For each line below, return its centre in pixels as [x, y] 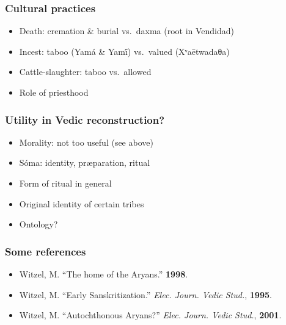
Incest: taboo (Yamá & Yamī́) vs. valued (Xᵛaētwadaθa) [124, 51]
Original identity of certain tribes [82, 203]
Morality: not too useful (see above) [86, 142]
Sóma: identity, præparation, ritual [85, 162]
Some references [46, 251]
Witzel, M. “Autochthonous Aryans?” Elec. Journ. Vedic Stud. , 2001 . [150, 315]
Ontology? [38, 224]
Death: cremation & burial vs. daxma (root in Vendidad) [127, 31]
